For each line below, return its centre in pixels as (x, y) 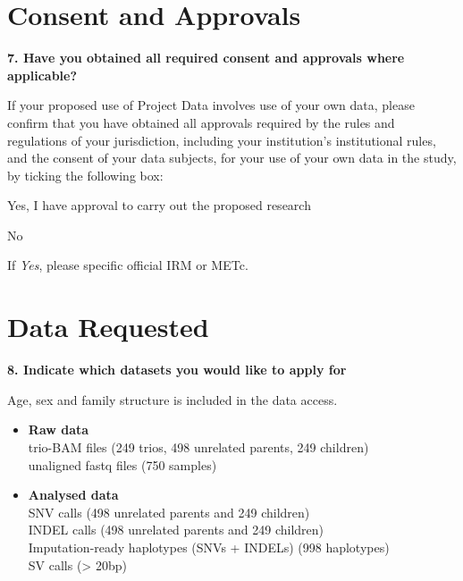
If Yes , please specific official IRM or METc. (128, 265)
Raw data (59, 429)
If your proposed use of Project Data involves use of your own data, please (211, 105)
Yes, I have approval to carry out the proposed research (159, 205)
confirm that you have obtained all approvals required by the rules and (201, 122)
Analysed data (73, 495)
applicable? (42, 75)
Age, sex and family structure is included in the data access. (173, 399)
